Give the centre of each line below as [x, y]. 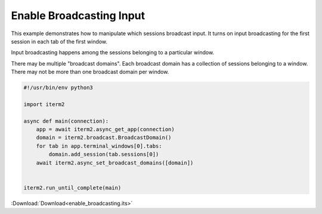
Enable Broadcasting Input [78, 15]
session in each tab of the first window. [59, 41]
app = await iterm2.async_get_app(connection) [106, 129]
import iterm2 [44, 104]
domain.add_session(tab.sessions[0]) [104, 154]
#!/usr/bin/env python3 [58, 88]
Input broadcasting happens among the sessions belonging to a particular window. [113, 52]
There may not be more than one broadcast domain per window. [90, 72]
